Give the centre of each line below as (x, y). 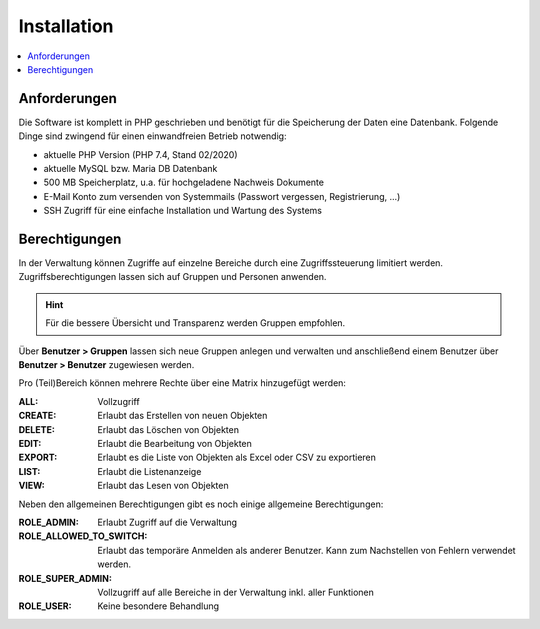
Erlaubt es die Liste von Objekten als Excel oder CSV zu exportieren (237, 457)
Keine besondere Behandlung (158, 606)
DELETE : (36, 429)
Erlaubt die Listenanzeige (149, 471)
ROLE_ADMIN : (48, 522)
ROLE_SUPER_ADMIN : (65, 578)
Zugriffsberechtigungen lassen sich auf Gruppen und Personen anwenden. (172, 277)
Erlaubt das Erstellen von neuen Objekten (182, 416)
